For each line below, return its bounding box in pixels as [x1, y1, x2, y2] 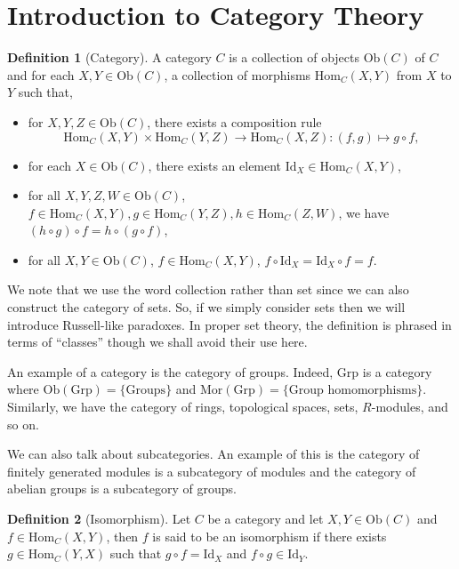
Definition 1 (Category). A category [7, 48, 212, 67]
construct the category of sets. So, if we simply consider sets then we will [7, 298, 406, 317]
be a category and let [207, 509, 324, 527]
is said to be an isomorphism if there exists [152, 526, 387, 545]
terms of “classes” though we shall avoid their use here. [7, 333, 308, 351]
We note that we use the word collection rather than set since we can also [7, 280, 409, 299]
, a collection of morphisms [164, 65, 311, 84]
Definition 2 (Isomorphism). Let [7, 509, 191, 527]
